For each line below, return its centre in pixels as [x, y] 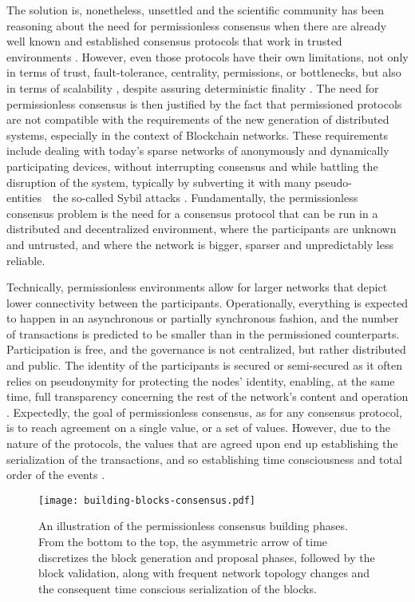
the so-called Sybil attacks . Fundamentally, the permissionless [206, 198]
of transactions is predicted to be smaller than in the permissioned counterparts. [203, 333]
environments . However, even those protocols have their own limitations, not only [207, 56]
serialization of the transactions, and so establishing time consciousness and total [204, 459]
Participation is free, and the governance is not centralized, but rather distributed [206, 349]
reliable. [26, 260]
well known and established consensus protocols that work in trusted [174, 41]
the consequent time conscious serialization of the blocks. [178, 588]
